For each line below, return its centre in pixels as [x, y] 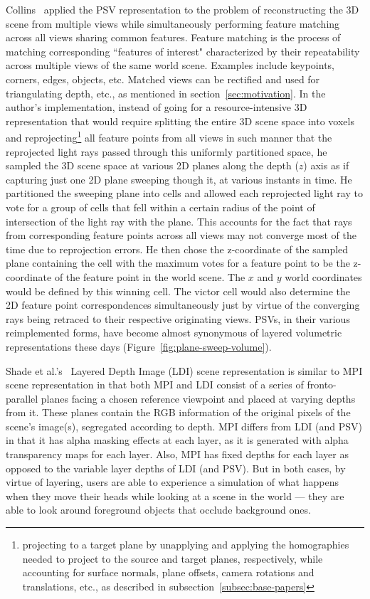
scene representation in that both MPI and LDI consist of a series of [155, 385]
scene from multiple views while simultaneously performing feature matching [173, 23]
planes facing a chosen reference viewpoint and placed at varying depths [198, 398]
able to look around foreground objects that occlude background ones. [158, 510]
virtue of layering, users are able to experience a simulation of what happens [172, 482]
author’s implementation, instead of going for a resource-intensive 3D [157, 107]
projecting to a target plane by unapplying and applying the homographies [186, 545]
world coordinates [323, 276]
